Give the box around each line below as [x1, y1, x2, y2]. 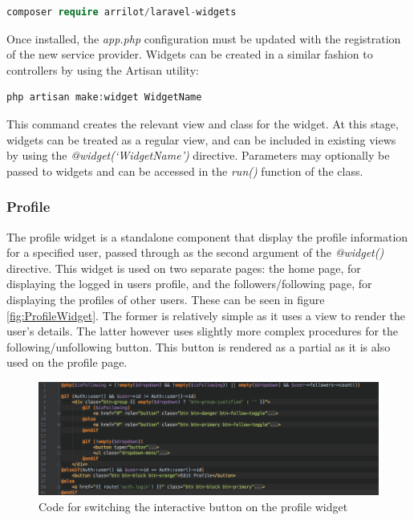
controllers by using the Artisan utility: [6, 61, 199, 78]
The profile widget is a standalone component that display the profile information [6, 228, 408, 245]
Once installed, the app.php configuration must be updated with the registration [6, 30, 401, 47]
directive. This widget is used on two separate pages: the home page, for [6, 259, 361, 276]
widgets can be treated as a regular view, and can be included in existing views [6, 131, 396, 148]
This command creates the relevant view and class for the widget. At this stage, [6, 115, 399, 132]
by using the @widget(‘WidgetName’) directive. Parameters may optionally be [6, 147, 390, 164]
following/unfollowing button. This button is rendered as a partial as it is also [6, 338, 391, 355]
